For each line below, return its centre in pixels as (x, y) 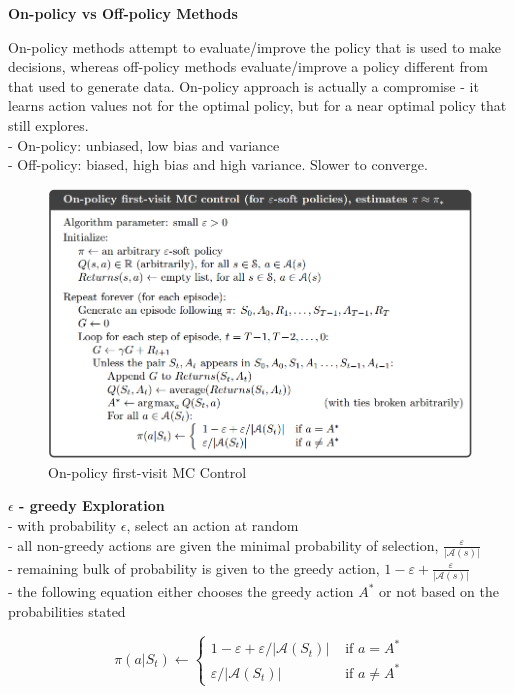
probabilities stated (67, 610)
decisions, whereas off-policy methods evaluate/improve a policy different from (248, 66)
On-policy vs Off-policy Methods (123, 13)
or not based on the (439, 591)
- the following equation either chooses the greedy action (181, 591)
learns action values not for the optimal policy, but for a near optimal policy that (257, 105)
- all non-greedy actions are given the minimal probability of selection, (223, 544)
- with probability (62, 525)
